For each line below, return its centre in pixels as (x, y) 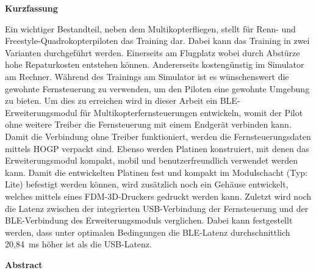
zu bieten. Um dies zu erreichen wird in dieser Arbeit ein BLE (121, 100)
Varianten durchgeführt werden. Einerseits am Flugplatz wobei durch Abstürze (153, 52)
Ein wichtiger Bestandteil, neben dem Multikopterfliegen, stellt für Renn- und (150, 28)
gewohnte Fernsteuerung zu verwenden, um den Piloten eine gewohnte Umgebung (157, 88)
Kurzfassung (31, 8)
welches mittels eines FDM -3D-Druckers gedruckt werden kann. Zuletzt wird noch (158, 196)
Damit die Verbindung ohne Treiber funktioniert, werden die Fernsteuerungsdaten (158, 136)
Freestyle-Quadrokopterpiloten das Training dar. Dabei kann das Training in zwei (157, 41)
